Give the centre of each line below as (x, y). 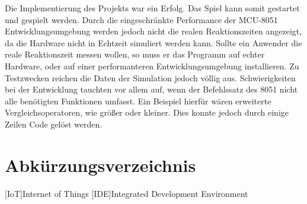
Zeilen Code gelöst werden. (54, 124)
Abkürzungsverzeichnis (100, 165)
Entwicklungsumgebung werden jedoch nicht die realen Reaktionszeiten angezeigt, (153, 31)
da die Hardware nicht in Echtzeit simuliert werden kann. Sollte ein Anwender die (153, 42)
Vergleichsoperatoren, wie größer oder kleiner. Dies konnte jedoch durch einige (147, 112)
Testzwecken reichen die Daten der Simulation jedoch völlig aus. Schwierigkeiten (150, 77)
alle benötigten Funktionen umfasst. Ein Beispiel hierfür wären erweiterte (138, 101)
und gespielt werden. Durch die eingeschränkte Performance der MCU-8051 (141, 19)
